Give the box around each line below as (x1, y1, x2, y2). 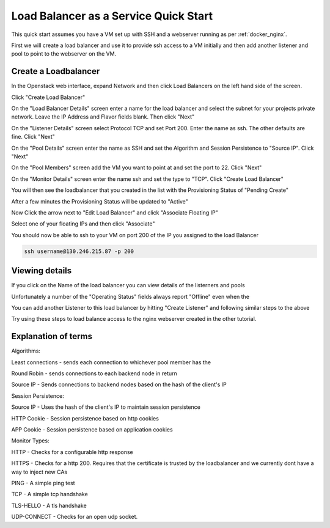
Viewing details (11, 266, 72, 276)
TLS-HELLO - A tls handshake (11, 502, 87, 509)
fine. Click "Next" (11, 133, 55, 141)
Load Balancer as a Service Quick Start (11, 9, 213, 23)
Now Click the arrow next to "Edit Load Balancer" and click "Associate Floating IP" (11, 208, 218, 216)
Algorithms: (11, 347, 41, 354)
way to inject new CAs (11, 468, 68, 475)
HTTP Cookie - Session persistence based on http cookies (11, 414, 159, 422)
